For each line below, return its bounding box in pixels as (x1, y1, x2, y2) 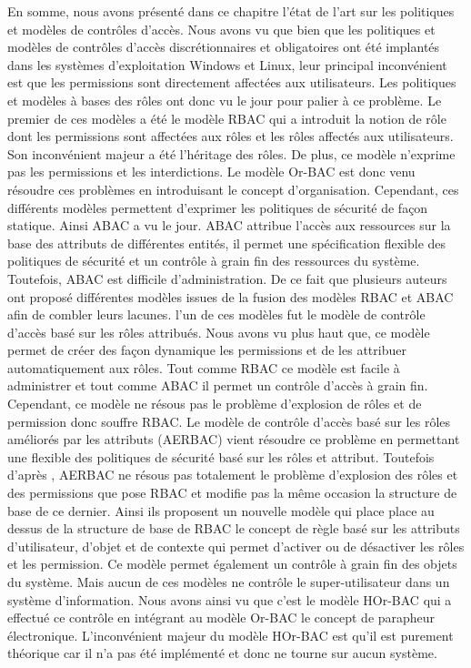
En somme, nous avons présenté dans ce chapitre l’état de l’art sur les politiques (7, 2, 455, 20)
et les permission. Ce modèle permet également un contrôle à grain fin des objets (7, 554, 457, 573)
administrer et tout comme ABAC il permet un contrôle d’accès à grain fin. (7, 376, 428, 395)
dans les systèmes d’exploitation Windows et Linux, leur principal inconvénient (7, 55, 447, 74)
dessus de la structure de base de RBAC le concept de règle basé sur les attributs (7, 519, 460, 538)
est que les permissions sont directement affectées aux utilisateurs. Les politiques (7, 73, 456, 92)
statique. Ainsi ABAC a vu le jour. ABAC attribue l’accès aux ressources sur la (7, 216, 451, 235)
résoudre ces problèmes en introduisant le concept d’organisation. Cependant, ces (7, 179, 459, 198)
